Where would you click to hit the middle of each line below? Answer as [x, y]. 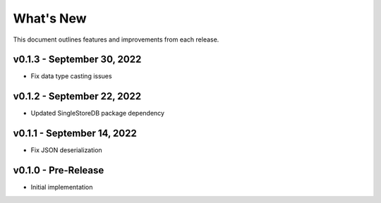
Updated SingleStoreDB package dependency [98, 113]
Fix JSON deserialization [66, 150]
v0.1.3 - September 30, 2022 [77, 60]
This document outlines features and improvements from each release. [116, 39]
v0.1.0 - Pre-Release [59, 170]
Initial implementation [62, 187]
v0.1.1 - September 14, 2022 [75, 134]
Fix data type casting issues [71, 76]
